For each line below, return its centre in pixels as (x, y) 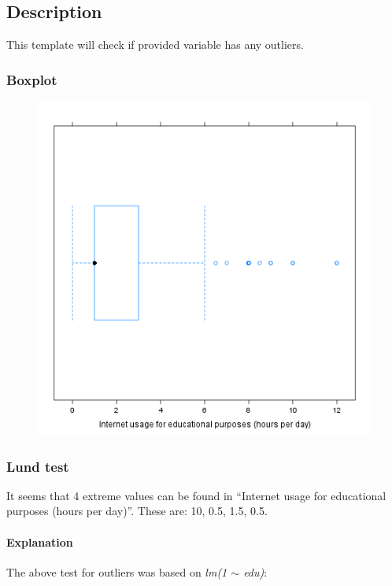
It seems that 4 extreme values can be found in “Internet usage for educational (196, 495)
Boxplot (32, 79)
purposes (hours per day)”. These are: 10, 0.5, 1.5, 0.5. (137, 511)
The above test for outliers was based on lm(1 (117, 571)
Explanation (40, 541)
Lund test (38, 466)
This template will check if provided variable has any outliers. (155, 45)
